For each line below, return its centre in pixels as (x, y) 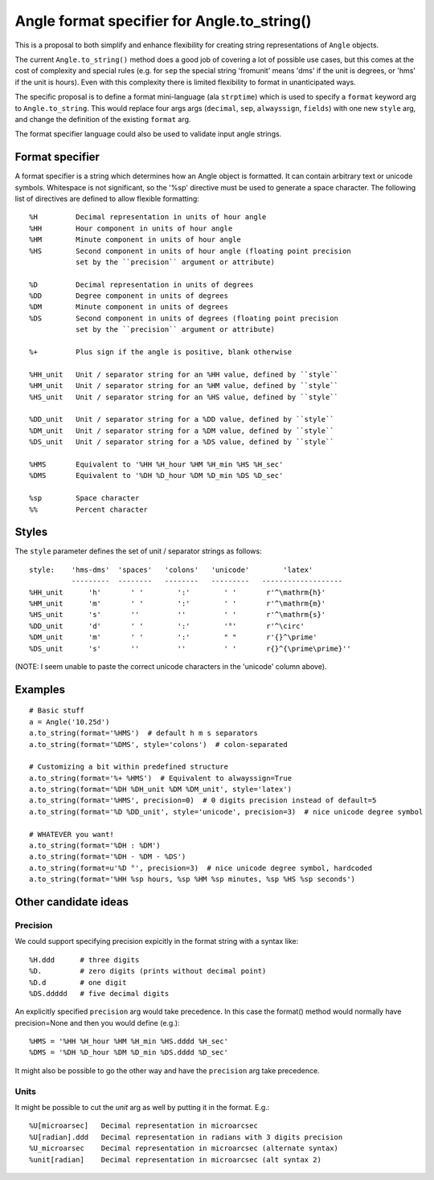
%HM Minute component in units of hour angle (135, 240)
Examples (40, 690)
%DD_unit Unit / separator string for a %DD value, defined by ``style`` (182, 419)
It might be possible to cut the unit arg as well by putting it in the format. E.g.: (142, 1108)
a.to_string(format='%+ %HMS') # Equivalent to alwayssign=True (161, 778)
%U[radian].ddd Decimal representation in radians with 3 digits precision (186, 1137)
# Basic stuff (57, 710)
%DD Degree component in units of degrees (129, 296)
